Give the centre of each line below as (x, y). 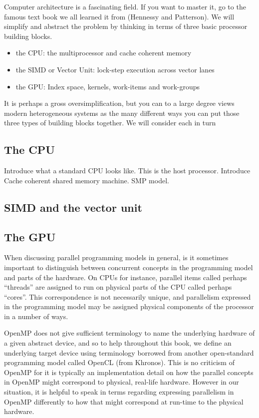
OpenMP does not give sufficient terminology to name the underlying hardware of (129, 333)
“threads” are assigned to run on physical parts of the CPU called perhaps (118, 287)
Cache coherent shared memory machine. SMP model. (87, 180)
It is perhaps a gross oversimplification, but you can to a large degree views (119, 103)
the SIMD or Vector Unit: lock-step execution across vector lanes (115, 69)
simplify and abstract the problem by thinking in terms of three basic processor (126, 26)
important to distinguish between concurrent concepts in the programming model (129, 267)
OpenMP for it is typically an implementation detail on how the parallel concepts (129, 372)
